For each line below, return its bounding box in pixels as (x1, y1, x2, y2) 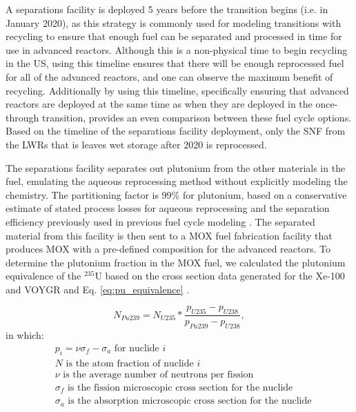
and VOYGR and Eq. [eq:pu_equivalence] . (6, 282, 190, 296)
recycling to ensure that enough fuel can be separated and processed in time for (6, 29, 342, 43)
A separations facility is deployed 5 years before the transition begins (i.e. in (6, 2, 328, 16)
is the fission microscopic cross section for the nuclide (67, 382, 293, 393)
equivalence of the (6, 268, 81, 283)
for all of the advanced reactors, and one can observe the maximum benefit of (6, 69, 333, 84)
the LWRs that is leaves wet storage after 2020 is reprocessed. (6, 137, 267, 151)
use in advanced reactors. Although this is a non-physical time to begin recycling (6, 42, 348, 57)
